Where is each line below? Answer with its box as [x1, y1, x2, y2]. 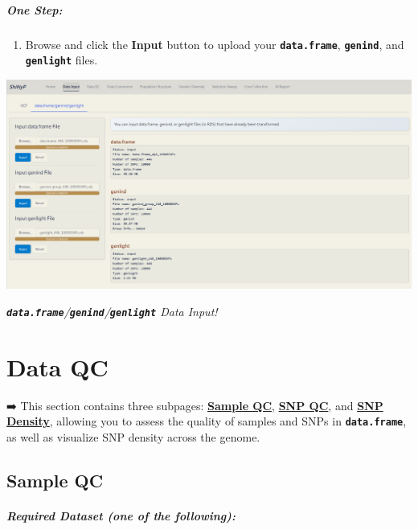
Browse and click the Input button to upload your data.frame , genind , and [25, 35, 404, 52]
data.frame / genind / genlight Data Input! [6, 302, 218, 319]
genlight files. [25, 51, 98, 68]
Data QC [6, 350, 109, 383]
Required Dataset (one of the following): [6, 507, 236, 524]
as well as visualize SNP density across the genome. [6, 428, 260, 445]
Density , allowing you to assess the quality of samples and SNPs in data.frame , [6, 413, 407, 429]
